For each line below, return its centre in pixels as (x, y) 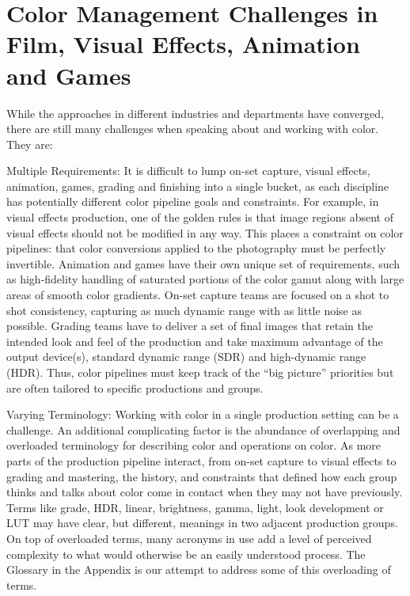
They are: (30, 144)
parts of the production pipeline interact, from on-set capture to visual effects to (201, 460)
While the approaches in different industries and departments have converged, (195, 113)
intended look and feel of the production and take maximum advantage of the (195, 341)
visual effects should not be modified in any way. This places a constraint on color (205, 232)
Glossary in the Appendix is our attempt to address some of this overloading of (199, 569)
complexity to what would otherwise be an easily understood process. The (186, 554)
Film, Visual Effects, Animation (183, 44)
